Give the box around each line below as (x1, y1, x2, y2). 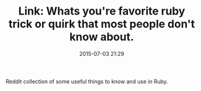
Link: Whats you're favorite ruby (18, 4, 185, 18)
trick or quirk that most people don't (8, 17, 196, 31)
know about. (69, 30, 135, 44)
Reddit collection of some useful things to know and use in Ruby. (5, 78, 168, 85)
